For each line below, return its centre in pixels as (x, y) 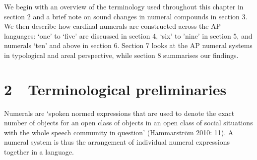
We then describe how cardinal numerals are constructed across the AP (113, 26)
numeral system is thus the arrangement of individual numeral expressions (117, 142)
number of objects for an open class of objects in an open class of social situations (128, 123)
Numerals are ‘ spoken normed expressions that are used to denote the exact (119, 113)
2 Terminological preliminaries (115, 89)
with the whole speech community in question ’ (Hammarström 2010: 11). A (119, 132)
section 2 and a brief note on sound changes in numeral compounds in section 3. (126, 16)
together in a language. (39, 152)
